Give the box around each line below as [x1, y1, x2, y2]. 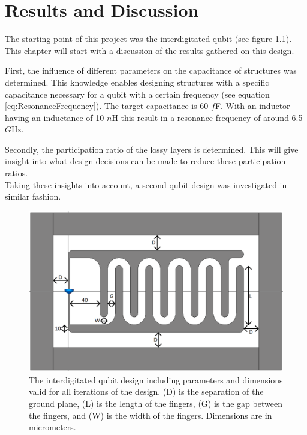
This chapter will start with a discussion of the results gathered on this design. [5, 44, 294, 56]
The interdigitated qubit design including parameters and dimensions [29, 373, 283, 386]
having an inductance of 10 [5, 111, 104, 123]
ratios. [5, 167, 28, 179]
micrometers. [29, 421, 76, 433]
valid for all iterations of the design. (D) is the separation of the [29, 385, 264, 398]
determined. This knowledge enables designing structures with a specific [5, 75, 269, 88]
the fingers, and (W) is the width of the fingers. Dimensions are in [29, 409, 272, 421]
